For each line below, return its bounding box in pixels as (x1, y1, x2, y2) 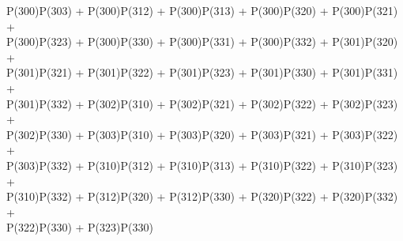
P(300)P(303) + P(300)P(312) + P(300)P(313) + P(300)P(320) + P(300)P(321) (6, 2, 398, 18)
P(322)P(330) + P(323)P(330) (6, 219, 153, 235)
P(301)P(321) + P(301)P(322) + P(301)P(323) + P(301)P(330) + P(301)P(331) (6, 64, 398, 81)
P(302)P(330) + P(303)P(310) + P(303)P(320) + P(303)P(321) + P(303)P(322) (6, 126, 398, 142)
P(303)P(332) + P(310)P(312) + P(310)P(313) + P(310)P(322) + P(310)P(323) (6, 156, 398, 173)
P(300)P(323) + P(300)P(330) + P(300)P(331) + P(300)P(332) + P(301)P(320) (6, 33, 398, 50)
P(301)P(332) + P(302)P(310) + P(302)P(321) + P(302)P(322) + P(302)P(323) (6, 95, 398, 111)
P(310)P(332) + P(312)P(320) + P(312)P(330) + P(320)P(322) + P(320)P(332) (6, 188, 398, 205)
